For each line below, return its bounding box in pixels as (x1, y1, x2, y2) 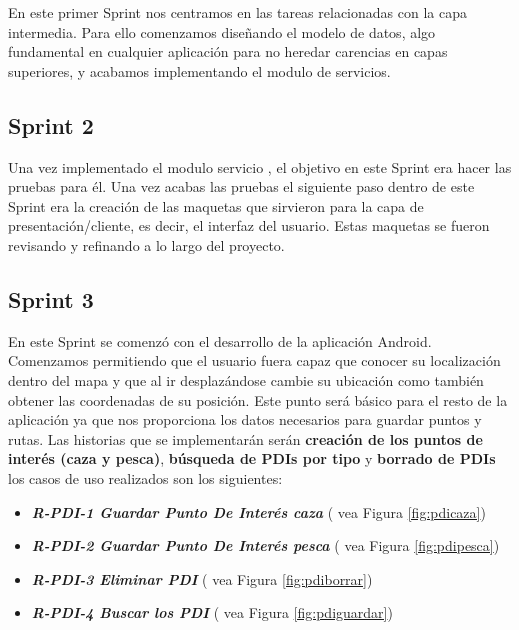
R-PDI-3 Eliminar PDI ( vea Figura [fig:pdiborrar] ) (31, 568, 373, 589)
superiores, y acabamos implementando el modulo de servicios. (8, 60, 391, 81)
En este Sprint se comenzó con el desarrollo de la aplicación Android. (8, 330, 432, 351)
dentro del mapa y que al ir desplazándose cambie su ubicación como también (8, 369, 484, 390)
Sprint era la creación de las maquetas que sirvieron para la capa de (8, 195, 424, 216)
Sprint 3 (8, 283, 94, 314)
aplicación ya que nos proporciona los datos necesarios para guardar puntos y (8, 409, 482, 430)
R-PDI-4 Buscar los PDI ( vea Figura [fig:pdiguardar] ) (31, 602, 393, 623)
